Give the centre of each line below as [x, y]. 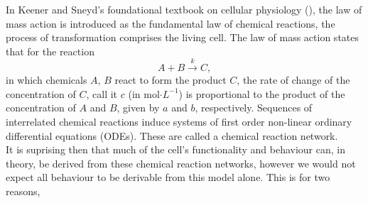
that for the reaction [50, 51]
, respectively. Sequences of [254, 108]
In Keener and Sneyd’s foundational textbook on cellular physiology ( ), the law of [184, 9]
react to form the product [171, 80]
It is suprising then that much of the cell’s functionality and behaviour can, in [175, 149]
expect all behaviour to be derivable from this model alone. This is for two [168, 177]
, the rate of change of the [293, 80]
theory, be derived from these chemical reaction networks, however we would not [181, 163]
